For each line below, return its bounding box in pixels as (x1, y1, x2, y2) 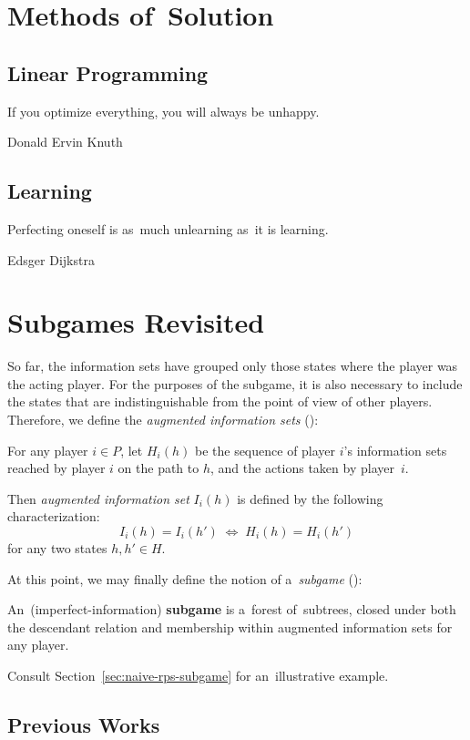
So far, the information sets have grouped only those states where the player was (7, 356, 458, 375)
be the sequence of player (194, 440, 336, 459)
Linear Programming (7, 58, 209, 87)
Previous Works (7, 710, 160, 738)
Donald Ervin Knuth (7, 132, 123, 151)
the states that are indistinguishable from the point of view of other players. (7, 392, 433, 411)
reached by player (7, 458, 106, 478)
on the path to (117, 458, 199, 478)
